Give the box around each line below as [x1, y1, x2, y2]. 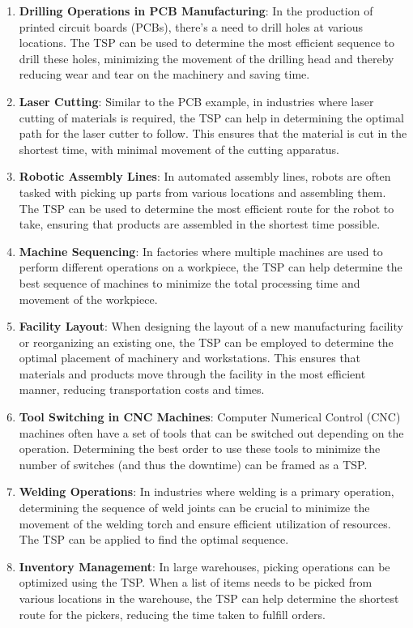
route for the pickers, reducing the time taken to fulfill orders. [19, 605, 326, 622]
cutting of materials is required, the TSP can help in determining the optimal [19, 109, 404, 126]
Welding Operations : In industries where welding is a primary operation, [19, 483, 394, 500]
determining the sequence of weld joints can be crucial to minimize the [19, 499, 370, 516]
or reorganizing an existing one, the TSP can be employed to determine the [19, 333, 394, 350]
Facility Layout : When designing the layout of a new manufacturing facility [19, 318, 403, 335]
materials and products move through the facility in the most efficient [19, 365, 366, 382]
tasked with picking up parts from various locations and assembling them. [19, 183, 386, 200]
